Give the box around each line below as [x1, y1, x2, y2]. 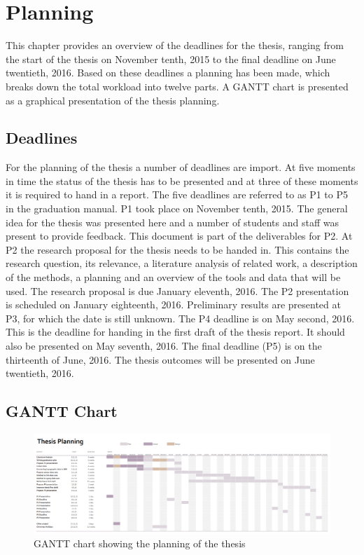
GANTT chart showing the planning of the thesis [34, 536, 246, 551]
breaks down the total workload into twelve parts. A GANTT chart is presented [6, 78, 349, 93]
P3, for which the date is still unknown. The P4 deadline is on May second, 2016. [6, 310, 355, 325]
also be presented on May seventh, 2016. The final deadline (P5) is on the [6, 338, 322, 353]
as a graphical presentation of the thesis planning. [6, 92, 220, 107]
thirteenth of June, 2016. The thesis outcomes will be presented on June [6, 352, 315, 366]
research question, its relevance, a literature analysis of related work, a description [6, 256, 358, 270]
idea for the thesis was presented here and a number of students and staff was [6, 214, 339, 229]
